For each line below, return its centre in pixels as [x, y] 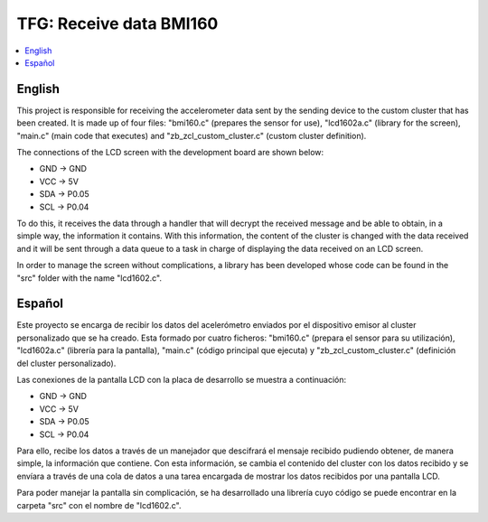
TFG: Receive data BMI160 [117, 23]
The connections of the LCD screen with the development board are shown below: [170, 153]
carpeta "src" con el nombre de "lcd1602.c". [99, 505]
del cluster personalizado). [66, 363]
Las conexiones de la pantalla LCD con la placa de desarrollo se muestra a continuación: [182, 380]
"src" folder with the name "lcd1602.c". [89, 278]
